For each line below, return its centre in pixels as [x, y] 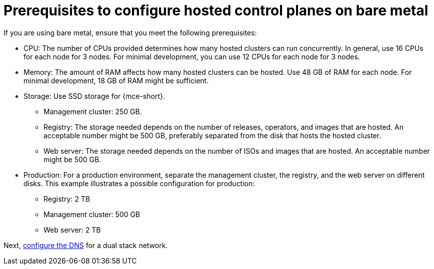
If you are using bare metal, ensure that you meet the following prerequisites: [130, 32]
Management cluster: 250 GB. [93, 111]
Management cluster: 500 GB [92, 214]
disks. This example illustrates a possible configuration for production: [139, 183]
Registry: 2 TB [67, 199]
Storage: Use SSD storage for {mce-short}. [94, 96]
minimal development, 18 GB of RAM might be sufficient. [116, 80]
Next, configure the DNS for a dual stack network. [86, 245]
